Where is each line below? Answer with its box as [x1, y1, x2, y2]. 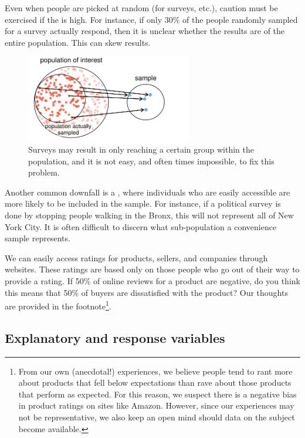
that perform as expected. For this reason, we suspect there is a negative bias [18, 388, 297, 400]
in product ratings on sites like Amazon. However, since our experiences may [18, 399, 294, 412]
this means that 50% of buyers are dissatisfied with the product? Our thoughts [5, 286, 288, 298]
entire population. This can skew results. [5, 36, 151, 48]
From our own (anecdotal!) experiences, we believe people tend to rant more [18, 365, 293, 377]
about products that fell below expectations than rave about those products [18, 376, 292, 389]
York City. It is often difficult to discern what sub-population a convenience [5, 220, 277, 233]
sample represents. [5, 232, 70, 244]
